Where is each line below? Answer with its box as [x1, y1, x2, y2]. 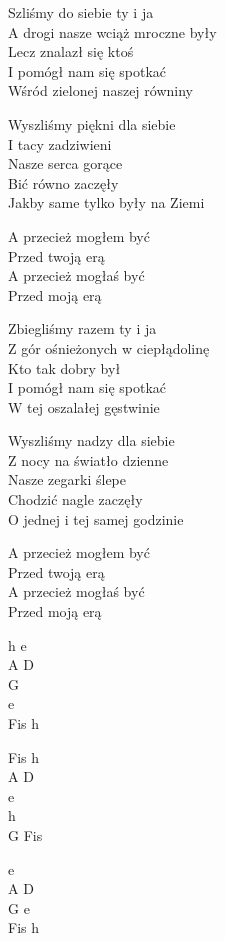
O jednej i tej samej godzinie [8, 508, 184, 529]
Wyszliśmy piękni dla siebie [8, 113, 176, 134]
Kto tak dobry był [8, 357, 121, 378]
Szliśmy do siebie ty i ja [8, 2, 154, 22]
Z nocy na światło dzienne [8, 449, 169, 470]
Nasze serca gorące [8, 153, 123, 174]
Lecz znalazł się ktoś [8, 41, 134, 62]
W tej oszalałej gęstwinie [8, 396, 160, 417]
